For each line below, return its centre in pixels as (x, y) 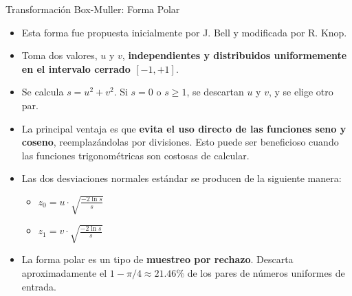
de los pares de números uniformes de (266, 273)
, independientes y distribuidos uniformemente (234, 55)
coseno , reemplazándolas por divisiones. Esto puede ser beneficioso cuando (180, 142)
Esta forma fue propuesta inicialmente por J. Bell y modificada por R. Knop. (184, 32)
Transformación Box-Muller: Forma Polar (93, 9)
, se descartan (215, 92)
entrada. (39, 286)
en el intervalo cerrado (76, 68)
